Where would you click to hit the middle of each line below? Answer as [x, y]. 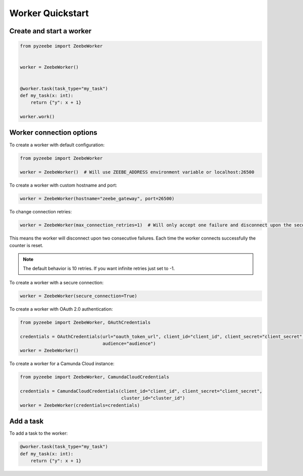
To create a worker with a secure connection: [56, 282]
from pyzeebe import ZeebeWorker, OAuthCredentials [85, 322]
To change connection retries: [41, 212]
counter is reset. [26, 245]
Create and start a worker [50, 31]
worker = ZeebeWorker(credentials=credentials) [80, 405]
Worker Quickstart [49, 13]
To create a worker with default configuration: [57, 145]
